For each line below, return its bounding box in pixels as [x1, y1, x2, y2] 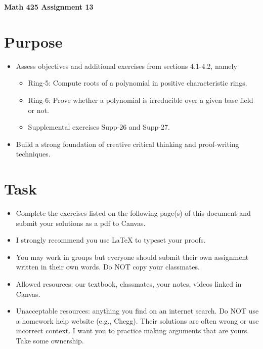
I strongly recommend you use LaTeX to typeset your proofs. [16, 235, 206, 245]
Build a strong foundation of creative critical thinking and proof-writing [16, 138, 239, 149]
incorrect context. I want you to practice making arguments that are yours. [16, 325, 249, 336]
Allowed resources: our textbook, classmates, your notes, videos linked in [16, 278, 242, 289]
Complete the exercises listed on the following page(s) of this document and [16, 208, 251, 218]
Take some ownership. [16, 335, 84, 345]
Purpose [4, 31, 63, 52]
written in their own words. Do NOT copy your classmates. [16, 261, 200, 272]
